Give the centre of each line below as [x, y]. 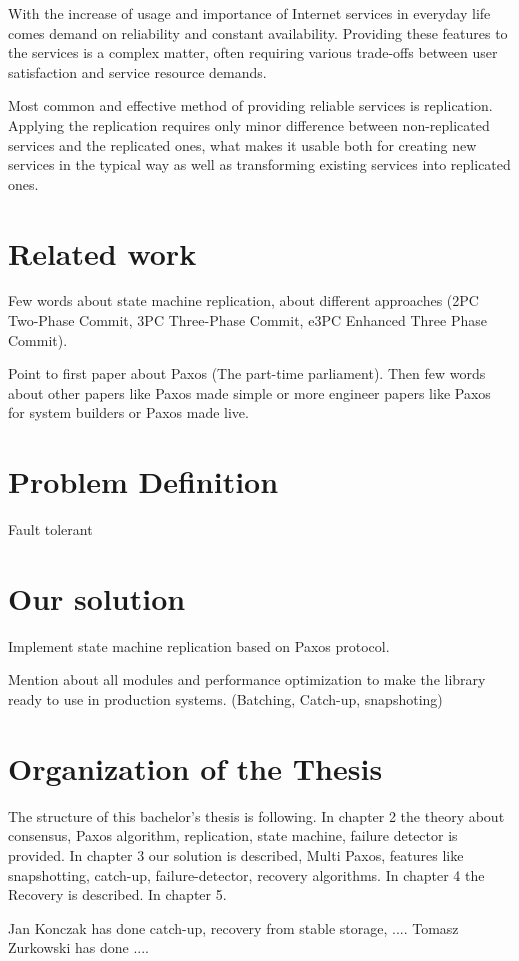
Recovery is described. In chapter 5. [117, 894]
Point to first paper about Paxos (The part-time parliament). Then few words [247, 373]
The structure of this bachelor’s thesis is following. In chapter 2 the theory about [256, 815]
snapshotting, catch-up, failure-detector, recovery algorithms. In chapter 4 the [246, 874]
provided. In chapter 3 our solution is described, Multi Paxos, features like [236, 854]
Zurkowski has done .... [78, 947]
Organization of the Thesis [195, 767]
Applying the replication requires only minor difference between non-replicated [249, 124]
